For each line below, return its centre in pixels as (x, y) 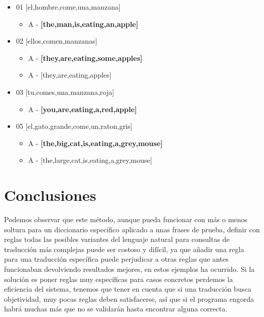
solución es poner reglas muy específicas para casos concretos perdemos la (119, 279)
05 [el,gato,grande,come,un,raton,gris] (74, 126)
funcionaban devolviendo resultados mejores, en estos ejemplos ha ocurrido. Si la (129, 269)
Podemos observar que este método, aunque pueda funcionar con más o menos (126, 219)
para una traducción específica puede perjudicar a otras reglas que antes (116, 259)
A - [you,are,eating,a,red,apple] (82, 109)
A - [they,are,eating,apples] (70, 75)
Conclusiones (50, 195)
